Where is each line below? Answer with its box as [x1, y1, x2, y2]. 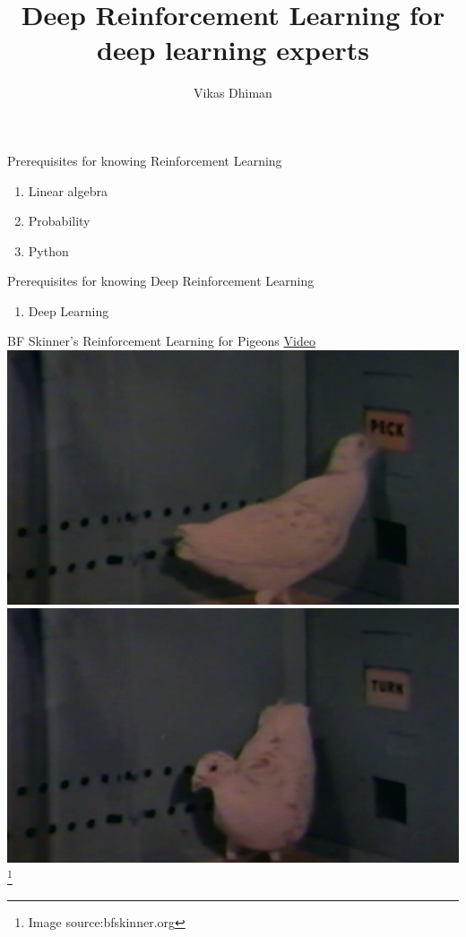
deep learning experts [97, 31, 369, 68]
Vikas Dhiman [194, 83, 272, 102]
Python [28, 241, 69, 260]
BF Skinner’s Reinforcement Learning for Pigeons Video [7, 331, 315, 350]
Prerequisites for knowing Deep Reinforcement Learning [7, 271, 315, 290]
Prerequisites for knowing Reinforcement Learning [7, 150, 282, 169]
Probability [28, 211, 91, 230]
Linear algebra [28, 181, 108, 200]
